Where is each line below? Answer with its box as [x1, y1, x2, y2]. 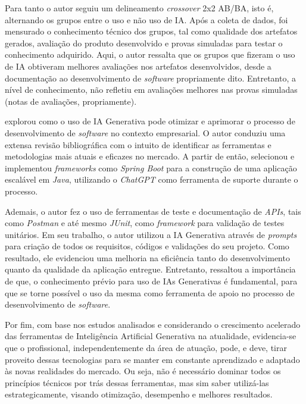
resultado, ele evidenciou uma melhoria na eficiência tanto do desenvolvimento [5, 251, 290, 264]
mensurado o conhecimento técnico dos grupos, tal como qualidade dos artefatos [5, 25, 298, 37]
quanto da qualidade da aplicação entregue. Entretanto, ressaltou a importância [5, 263, 296, 275]
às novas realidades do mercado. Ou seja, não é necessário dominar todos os [5, 365, 281, 377]
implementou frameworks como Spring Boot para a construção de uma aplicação [5, 161, 297, 174]
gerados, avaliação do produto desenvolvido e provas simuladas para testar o [5, 36, 283, 49]
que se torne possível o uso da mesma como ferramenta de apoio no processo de [5, 286, 295, 299]
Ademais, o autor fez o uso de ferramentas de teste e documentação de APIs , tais [5, 205, 301, 217]
